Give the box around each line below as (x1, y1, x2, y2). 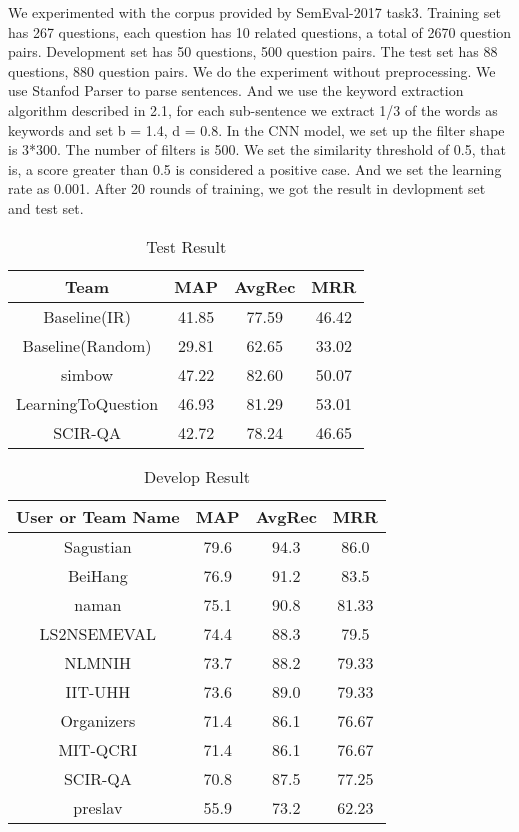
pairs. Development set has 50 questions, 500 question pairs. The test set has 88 (8, 41, 498, 62)
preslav (73, 795, 123, 819)
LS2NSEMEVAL (39, 621, 157, 645)
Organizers (60, 708, 136, 732)
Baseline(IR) (43, 304, 131, 328)
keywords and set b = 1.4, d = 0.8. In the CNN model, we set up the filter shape (8, 119, 505, 140)
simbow (61, 362, 114, 386)
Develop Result (144, 464, 250, 488)
